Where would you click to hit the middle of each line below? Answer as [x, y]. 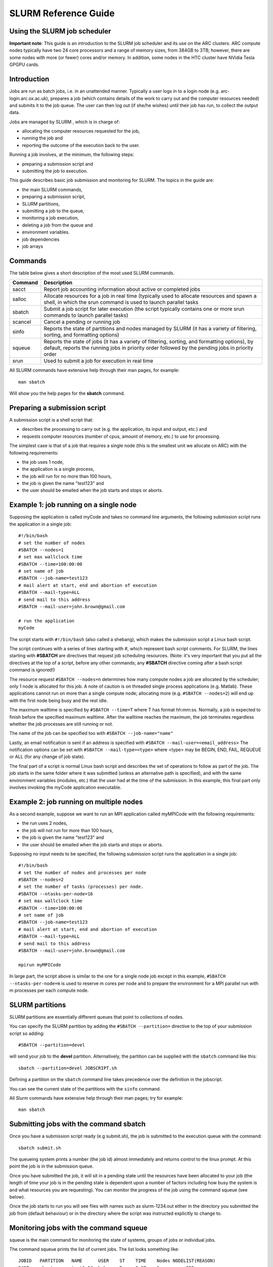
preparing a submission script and [58, 164]
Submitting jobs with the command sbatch [78, 1124]
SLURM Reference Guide [62, 13]
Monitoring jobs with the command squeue [78, 1228]
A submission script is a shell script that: [51, 420]
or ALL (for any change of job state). [47, 757]
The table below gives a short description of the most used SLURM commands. [92, 273]
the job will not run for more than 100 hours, [67, 830]
